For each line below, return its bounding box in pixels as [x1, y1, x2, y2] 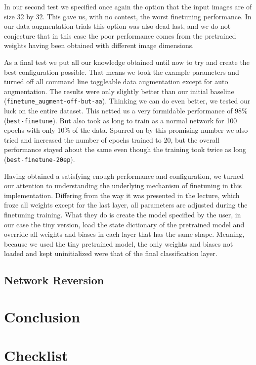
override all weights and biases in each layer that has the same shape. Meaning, [4, 229, 245, 239]
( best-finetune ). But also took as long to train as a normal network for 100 [4, 115, 237, 125]
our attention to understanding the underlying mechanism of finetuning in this [4, 180, 242, 191]
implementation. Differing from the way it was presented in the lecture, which [4, 190, 240, 200]
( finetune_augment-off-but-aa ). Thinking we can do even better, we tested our [4, 96, 251, 106]
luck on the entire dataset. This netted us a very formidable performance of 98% [4, 105, 248, 115]
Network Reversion [4, 272, 104, 288]
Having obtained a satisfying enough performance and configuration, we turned [4, 170, 244, 181]
